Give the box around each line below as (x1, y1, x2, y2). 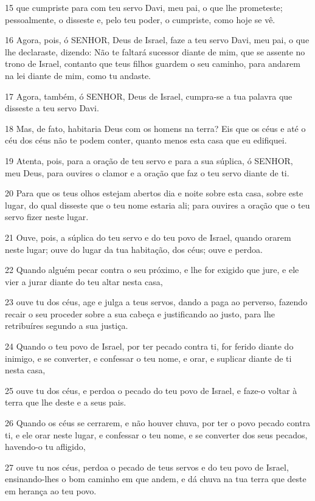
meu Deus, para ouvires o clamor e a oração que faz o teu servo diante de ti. (5, 166, 289, 179)
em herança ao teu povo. (5, 485, 97, 497)
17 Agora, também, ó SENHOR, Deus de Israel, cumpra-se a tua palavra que (5, 89, 292, 102)
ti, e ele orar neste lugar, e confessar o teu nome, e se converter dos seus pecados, (5, 428, 308, 441)
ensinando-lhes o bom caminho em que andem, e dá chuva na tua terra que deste (5, 472, 306, 485)
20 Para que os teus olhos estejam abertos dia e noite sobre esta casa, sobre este (5, 187, 303, 199)
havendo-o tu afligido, (5, 440, 86, 453)
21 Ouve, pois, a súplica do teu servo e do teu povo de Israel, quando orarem (5, 230, 291, 243)
